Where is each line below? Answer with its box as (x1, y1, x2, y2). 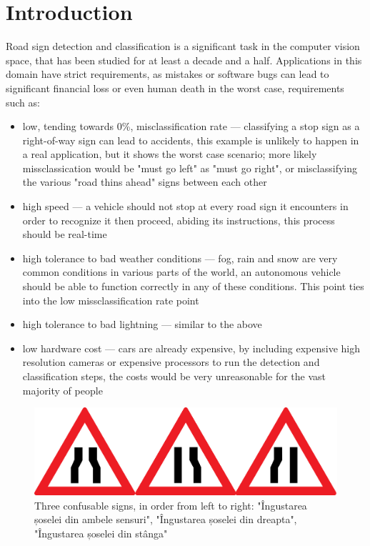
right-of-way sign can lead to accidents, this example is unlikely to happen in (22, 132, 359, 147)
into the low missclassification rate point (22, 292, 199, 307)
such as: (6, 94, 40, 109)
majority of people (22, 382, 103, 397)
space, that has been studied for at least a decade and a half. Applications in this (6, 52, 362, 67)
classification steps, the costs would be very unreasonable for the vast (22, 369, 326, 383)
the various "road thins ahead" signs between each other (22, 174, 267, 189)
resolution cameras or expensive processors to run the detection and (22, 354, 320, 369)
